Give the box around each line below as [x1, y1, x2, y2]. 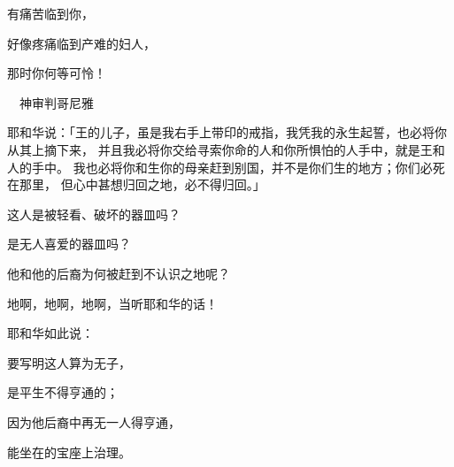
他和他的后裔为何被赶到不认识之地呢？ [7, 264, 230, 282]
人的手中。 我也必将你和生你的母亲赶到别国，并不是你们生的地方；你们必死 [7, 157, 445, 176]
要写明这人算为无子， [7, 353, 131, 371]
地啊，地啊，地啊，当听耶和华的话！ [7, 294, 218, 312]
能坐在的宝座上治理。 [7, 442, 131, 461]
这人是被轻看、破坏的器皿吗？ [7, 204, 181, 223]
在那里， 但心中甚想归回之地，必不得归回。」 [7, 175, 265, 194]
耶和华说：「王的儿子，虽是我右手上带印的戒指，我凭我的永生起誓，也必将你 [7, 123, 447, 142]
